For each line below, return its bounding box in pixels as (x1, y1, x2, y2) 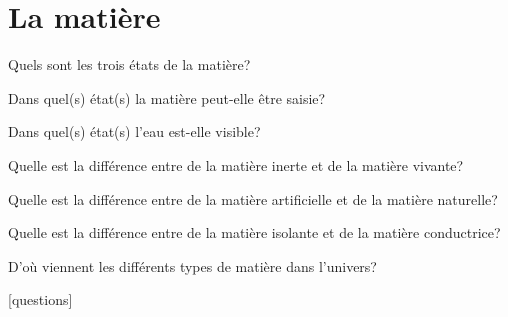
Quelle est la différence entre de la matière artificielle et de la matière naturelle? (8, 188, 498, 209)
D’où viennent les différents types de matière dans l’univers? (8, 255, 377, 276)
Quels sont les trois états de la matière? (8, 54, 251, 75)
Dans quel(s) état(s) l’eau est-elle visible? (8, 121, 261, 142)
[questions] (8, 289, 73, 310)
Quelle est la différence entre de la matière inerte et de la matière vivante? (8, 154, 464, 175)
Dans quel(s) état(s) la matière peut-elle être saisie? (8, 87, 326, 108)
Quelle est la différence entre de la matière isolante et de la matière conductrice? (8, 222, 501, 243)
